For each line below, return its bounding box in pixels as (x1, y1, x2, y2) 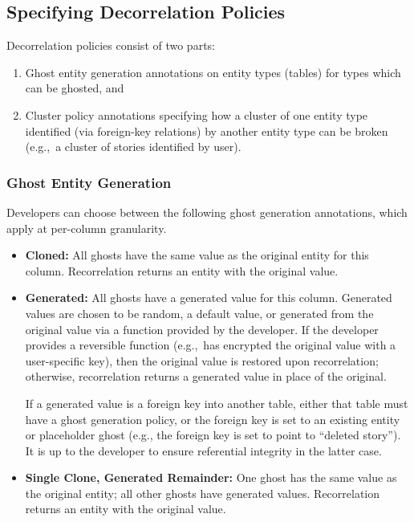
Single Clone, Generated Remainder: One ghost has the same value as (25, 469, 397, 486)
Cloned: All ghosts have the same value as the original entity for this (25, 247, 369, 263)
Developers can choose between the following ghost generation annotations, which (6, 203, 408, 220)
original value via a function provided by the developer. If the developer (25, 320, 379, 337)
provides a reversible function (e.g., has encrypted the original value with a (25, 336, 396, 353)
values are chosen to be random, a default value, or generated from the (25, 304, 374, 321)
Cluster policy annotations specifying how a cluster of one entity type (25, 106, 368, 123)
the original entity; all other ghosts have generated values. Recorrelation (25, 484, 380, 501)
